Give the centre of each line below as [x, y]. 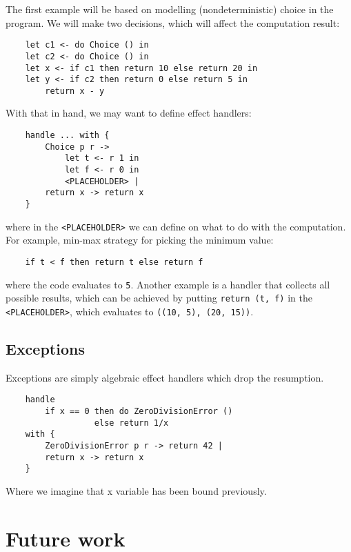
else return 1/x [131, 423]
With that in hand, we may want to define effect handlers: [129, 113]
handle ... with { [67, 136]
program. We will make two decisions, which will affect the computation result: [173, 22]
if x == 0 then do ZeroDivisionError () [139, 411]
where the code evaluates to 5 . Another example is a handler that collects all [168, 284]
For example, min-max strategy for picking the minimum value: [140, 240]
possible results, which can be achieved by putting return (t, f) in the [159, 298]
